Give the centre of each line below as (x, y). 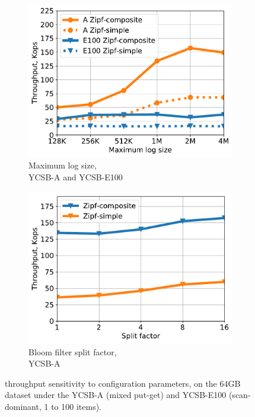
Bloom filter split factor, (73, 351)
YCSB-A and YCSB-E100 (76, 176)
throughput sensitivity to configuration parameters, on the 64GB (123, 383)
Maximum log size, (63, 165)
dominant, (23, 406)
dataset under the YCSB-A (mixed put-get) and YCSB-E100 (116, 395)
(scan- (240, 395)
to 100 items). (76, 406)
